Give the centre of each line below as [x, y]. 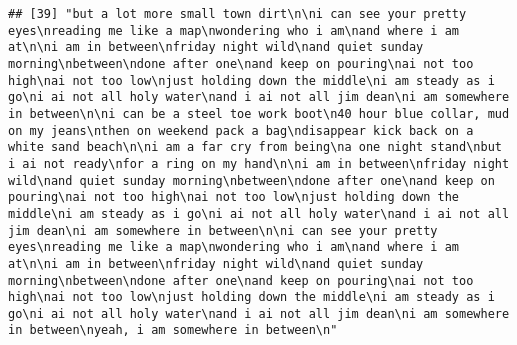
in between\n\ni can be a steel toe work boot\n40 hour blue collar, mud [259, 113]
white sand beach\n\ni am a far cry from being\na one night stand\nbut [255, 147]
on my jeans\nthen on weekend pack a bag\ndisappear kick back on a [241, 130]
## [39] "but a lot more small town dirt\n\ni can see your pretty [237, 14]
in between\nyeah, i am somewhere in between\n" [173, 330]
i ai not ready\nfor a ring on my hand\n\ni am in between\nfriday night [259, 163]
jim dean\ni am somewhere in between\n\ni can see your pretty [223, 230]
